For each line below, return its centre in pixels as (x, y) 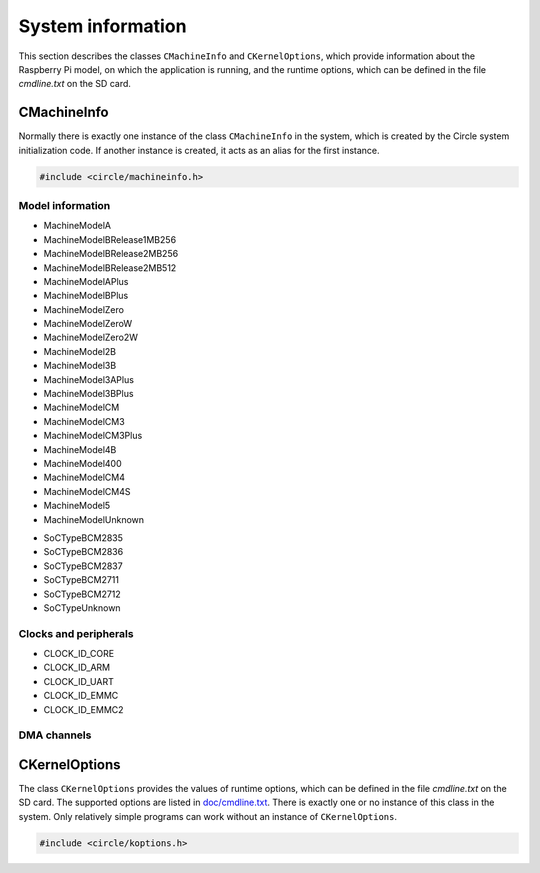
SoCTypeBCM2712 (82, 594)
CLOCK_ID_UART (78, 681)
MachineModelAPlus (86, 281)
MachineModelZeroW (88, 324)
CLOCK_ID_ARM (76, 667)
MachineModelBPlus (86, 296)
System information (102, 26)
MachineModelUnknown (94, 519)
